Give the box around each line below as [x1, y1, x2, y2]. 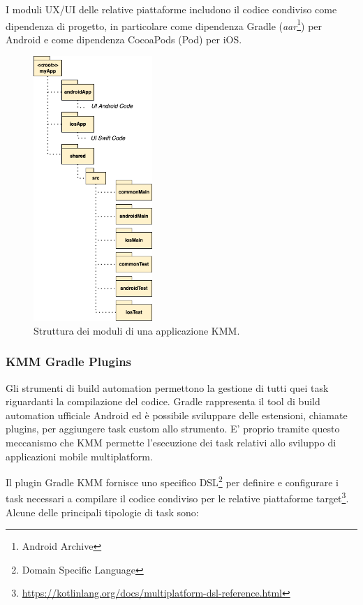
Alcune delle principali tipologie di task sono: [6, 504, 199, 519]
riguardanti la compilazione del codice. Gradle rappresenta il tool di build [6, 394, 320, 409]
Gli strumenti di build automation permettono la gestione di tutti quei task [6, 380, 329, 395]
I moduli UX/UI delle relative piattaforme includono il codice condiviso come [6, 2, 337, 16]
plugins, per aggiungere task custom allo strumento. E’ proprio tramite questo [6, 421, 340, 436]
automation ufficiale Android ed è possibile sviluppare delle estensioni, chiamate [6, 407, 348, 422]
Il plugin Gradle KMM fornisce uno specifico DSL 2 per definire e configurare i [6, 473, 339, 489]
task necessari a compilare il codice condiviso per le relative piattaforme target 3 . [6, 489, 349, 506]
